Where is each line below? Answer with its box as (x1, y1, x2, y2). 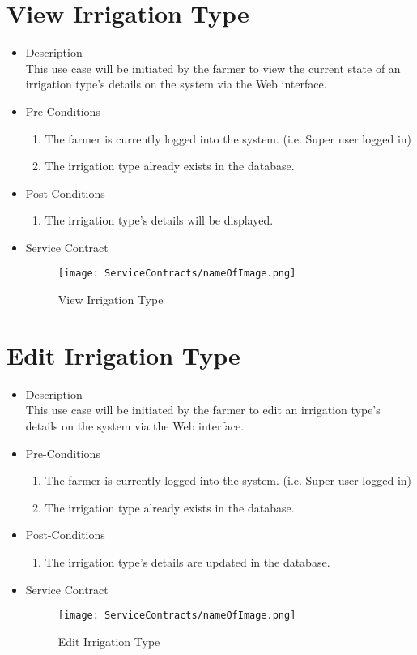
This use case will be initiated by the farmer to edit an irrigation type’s (25, 401, 381, 418)
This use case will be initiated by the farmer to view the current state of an (25, 59, 401, 76)
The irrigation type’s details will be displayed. (45, 212, 274, 229)
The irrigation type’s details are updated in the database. (45, 554, 330, 570)
